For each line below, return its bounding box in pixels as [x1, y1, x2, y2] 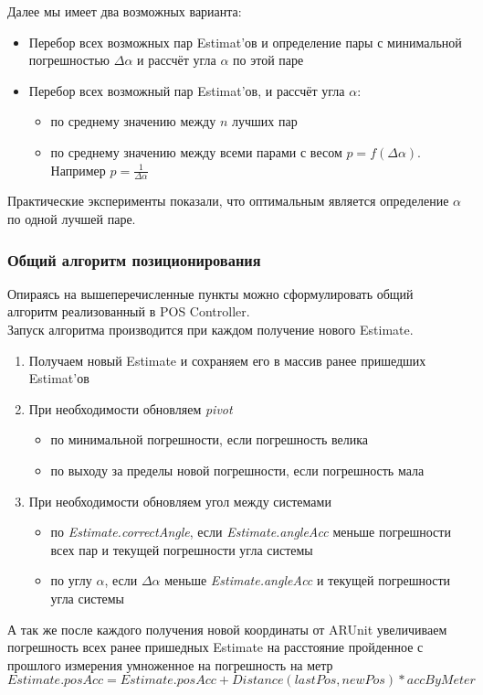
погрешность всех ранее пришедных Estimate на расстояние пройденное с [7, 637, 424, 657]
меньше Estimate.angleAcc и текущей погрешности [164, 571, 451, 590]
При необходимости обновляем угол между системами [28, 491, 331, 510]
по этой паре [233, 50, 304, 69]
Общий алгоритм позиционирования [7, 248, 261, 271]
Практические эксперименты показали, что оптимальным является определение [7, 191, 449, 210]
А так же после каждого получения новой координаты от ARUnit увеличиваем [7, 619, 447, 638]
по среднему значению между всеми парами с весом [50, 142, 342, 161]
